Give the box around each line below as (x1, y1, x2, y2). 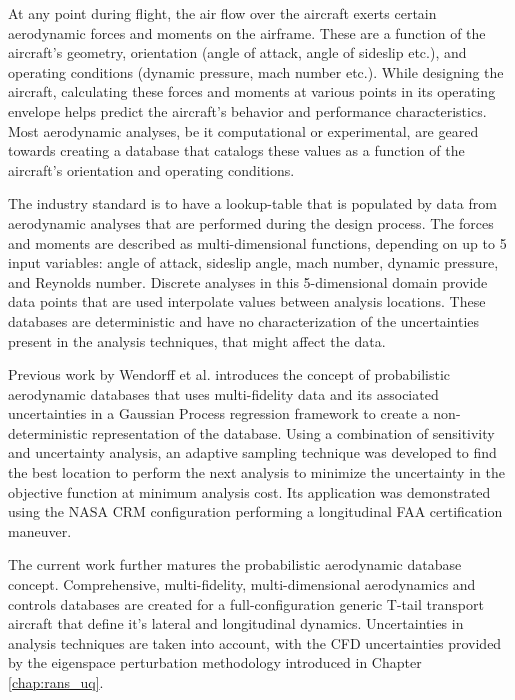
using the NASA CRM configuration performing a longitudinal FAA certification (8, 501, 503, 522)
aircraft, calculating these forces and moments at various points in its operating (8, 81, 496, 102)
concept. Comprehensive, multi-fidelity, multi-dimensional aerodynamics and (8, 574, 476, 595)
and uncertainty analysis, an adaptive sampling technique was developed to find (8, 442, 497, 463)
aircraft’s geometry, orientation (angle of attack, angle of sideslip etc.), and (8, 42, 467, 63)
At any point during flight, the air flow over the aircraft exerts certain (8, 3, 437, 23)
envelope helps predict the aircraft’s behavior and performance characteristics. (8, 100, 487, 121)
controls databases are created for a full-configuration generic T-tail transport (8, 593, 484, 614)
